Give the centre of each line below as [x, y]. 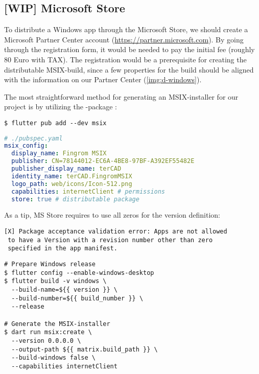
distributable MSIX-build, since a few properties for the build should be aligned [129, 69]
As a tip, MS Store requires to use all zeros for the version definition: [112, 215]
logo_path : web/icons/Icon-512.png [72, 184]
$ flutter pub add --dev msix [55, 123]
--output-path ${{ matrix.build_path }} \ [85, 349]
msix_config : [26, 146]
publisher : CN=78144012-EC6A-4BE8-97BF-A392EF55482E [103, 161]
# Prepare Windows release [50, 264]
